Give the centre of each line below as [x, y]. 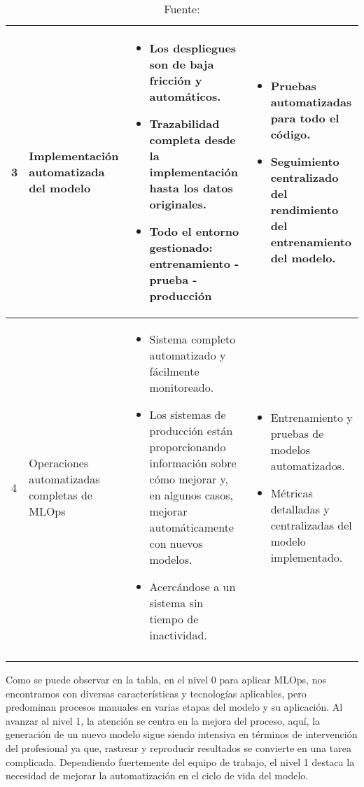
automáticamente [191, 527]
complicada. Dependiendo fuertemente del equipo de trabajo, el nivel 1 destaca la [180, 761]
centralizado [304, 177]
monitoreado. [182, 387]
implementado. [307, 557]
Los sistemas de [188, 414]
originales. [178, 204]
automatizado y [188, 355]
